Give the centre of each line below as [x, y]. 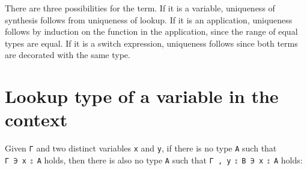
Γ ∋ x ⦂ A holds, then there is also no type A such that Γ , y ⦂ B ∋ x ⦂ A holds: [154, 160]
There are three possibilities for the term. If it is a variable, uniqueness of [140, 8]
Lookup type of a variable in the [142, 96]
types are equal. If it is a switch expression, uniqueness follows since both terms [151, 43]
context [36, 119]
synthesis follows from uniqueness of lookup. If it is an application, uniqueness [149, 19]
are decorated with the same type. [68, 55]
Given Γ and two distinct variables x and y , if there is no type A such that [141, 148]
